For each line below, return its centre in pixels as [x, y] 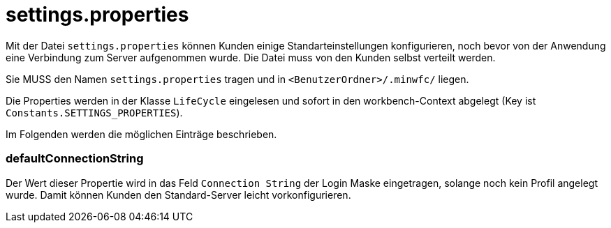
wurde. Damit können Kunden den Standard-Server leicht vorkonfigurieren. [178, 195]
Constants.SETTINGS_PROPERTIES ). [94, 112]
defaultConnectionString [75, 159]
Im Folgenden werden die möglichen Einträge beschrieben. [141, 134]
